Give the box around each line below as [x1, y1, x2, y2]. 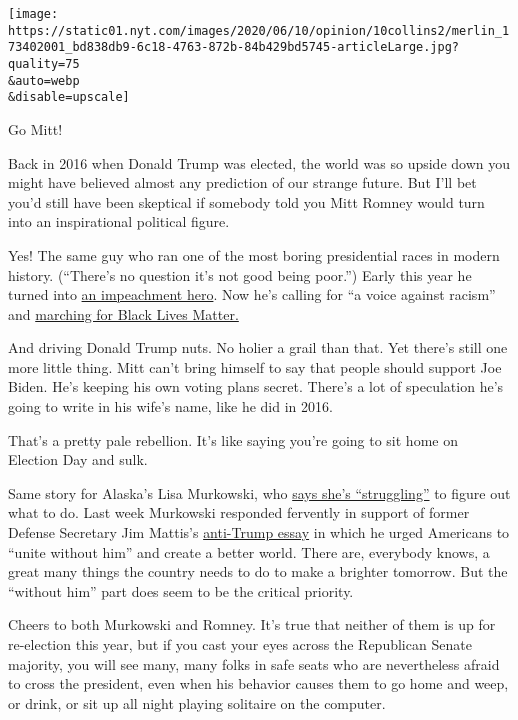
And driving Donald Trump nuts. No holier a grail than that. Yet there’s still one [8, 337, 508, 358]
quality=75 [8, 56, 80, 71]
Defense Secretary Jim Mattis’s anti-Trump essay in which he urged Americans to [8, 522, 510, 543]
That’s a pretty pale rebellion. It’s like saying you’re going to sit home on [8, 429, 458, 450]
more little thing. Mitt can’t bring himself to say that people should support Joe [8, 356, 502, 377]
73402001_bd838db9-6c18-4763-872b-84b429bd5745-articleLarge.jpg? [8, 40, 460, 55]
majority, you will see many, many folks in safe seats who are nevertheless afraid [8, 653, 500, 674]
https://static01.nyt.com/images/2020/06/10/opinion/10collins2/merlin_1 [8, 23, 510, 38]
